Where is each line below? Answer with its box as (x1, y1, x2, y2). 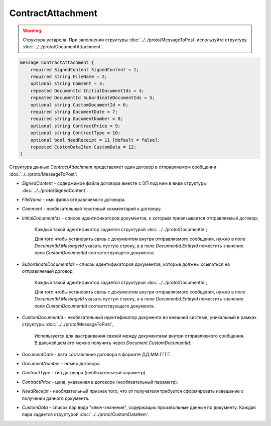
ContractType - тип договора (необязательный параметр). (22, 370, 147, 376)
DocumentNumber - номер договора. (22, 360, 101, 366)
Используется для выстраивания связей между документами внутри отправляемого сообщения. (34, 333, 245, 339)
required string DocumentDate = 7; (30, 109, 118, 115)
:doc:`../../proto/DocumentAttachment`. (23, 44, 103, 50)
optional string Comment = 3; (30, 81, 105, 86)
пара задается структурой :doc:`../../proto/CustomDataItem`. (22, 411, 150, 417)
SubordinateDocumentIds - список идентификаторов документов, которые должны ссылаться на (22, 261, 230, 267)
